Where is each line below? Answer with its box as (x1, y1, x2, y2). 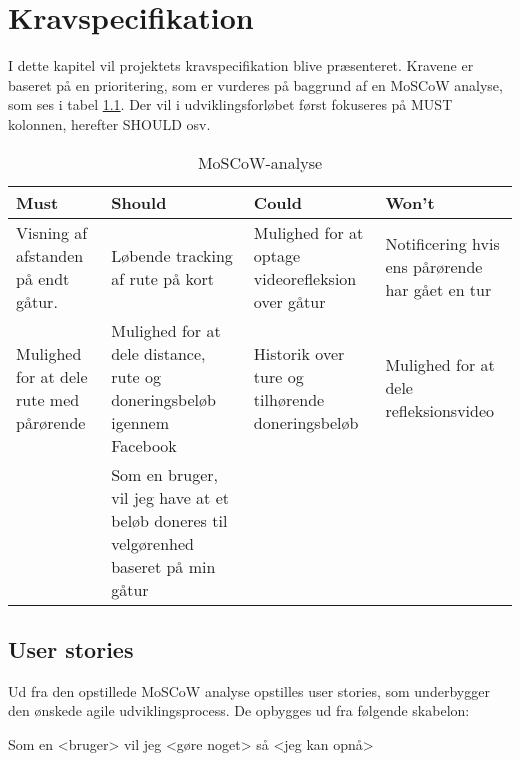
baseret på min (111, 554, 216, 578)
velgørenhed (111, 531, 194, 555)
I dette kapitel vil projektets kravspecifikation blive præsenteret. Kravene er (8, 55, 474, 76)
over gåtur (253, 289, 326, 313)
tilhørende (253, 387, 325, 411)
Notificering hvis (385, 232, 500, 255)
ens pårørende (385, 255, 483, 278)
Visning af (16, 220, 88, 244)
